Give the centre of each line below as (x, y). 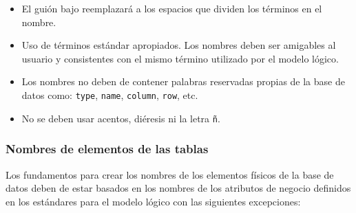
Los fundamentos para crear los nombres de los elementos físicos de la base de (170, 174)
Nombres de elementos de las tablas (107, 149)
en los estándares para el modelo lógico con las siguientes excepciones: (153, 201)
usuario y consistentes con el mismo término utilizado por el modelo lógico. (180, 58)
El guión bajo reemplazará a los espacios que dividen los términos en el (172, 8)
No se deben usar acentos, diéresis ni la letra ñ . (121, 118)
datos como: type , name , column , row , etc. (110, 94)
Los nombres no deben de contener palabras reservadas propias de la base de (183, 81)
